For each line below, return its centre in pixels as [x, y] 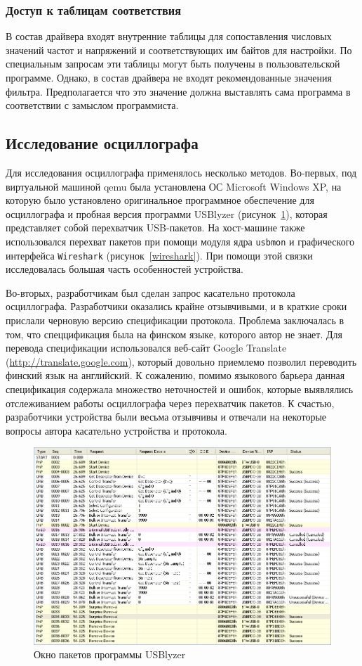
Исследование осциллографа [102, 143]
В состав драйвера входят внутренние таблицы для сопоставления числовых [169, 36]
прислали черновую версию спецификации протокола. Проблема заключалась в [175, 320]
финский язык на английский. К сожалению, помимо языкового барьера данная [175, 375]
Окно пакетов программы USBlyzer [110, 654]
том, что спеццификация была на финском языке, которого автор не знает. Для [174, 334]
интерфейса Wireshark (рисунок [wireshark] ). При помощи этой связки [159, 255]
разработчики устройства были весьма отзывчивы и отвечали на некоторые [166, 417]
